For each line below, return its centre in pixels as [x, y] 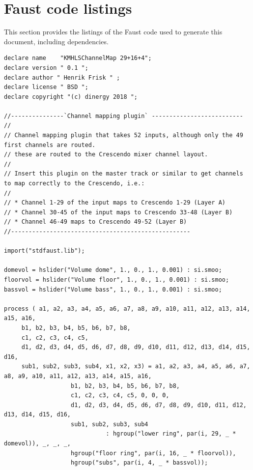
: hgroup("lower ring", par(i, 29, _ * [171, 434]
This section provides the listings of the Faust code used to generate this [113, 32]
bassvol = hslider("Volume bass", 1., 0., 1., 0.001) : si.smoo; [113, 289]
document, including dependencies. [56, 41]
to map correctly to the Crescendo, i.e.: [74, 184]
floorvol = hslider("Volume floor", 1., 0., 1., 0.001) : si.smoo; [117, 279]
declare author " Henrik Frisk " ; [62, 77]
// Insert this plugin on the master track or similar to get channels [124, 174]
